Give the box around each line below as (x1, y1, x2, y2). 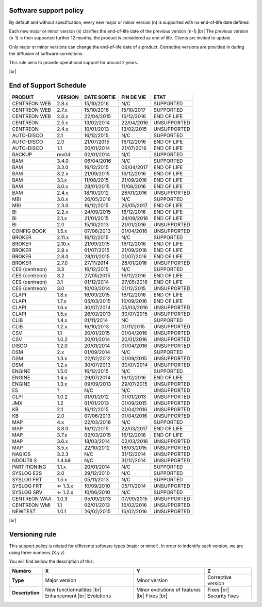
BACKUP (12, 151, 33, 158)
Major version (45, 577, 77, 584)
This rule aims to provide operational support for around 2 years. (9, 60, 138, 66)
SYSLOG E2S (12, 470, 42, 476)
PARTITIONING (12, 463, 46, 470)
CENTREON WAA (12, 495, 52, 502)
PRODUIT (12, 94, 34, 101)
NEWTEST (12, 508, 36, 515)
